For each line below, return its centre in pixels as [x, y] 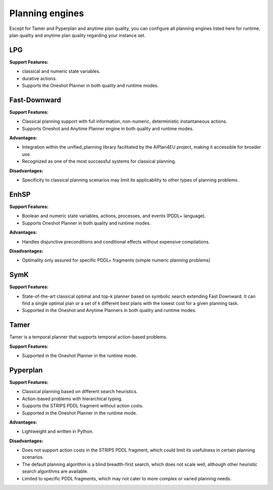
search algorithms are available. [55, 471]
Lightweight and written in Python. [58, 432]
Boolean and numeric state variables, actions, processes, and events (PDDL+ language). [114, 216]
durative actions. [39, 78]
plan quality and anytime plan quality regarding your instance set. [78, 35]
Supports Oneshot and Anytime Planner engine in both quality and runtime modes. [108, 128]
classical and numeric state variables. [61, 72]
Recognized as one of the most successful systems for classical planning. [99, 161]
